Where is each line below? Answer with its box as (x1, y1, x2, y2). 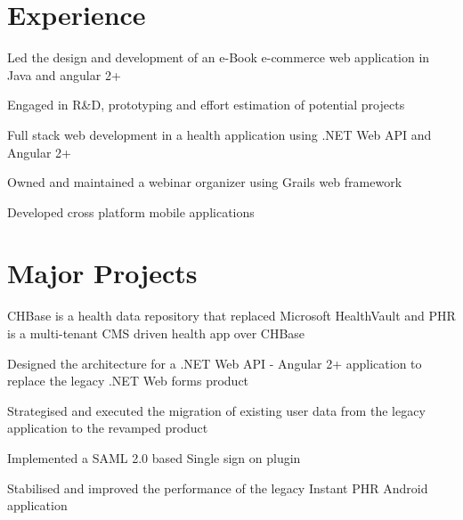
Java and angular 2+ (7, 65, 121, 84)
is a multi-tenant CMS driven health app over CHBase (7, 324, 305, 342)
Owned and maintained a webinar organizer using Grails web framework (7, 173, 402, 191)
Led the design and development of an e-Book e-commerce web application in (7, 48, 430, 67)
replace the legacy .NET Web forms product (7, 371, 249, 390)
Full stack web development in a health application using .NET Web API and (7, 125, 432, 143)
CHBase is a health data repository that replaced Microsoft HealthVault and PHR (7, 306, 456, 325)
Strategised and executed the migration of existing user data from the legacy (7, 401, 426, 419)
